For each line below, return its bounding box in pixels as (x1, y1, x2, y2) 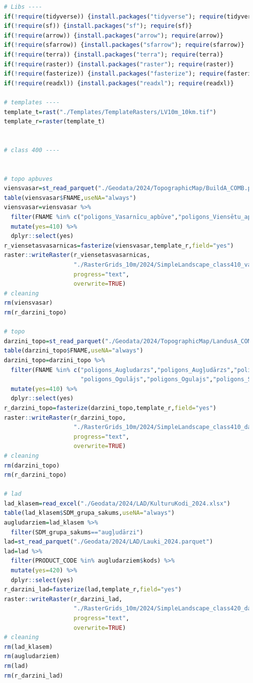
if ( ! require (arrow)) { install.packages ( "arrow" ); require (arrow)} (4, 32, 224, 39)
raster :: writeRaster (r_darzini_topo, (4, 414, 126, 421)
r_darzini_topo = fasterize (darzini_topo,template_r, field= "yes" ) (4, 404, 217, 411)
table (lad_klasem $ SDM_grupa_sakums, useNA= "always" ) (4, 509, 175, 517)
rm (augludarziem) (4, 653, 60, 660)
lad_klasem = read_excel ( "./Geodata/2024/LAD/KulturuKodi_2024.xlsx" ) (4, 500, 231, 507)
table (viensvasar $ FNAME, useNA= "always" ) (4, 194, 137, 201)
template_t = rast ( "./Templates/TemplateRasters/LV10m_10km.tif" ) (4, 108, 217, 116)
